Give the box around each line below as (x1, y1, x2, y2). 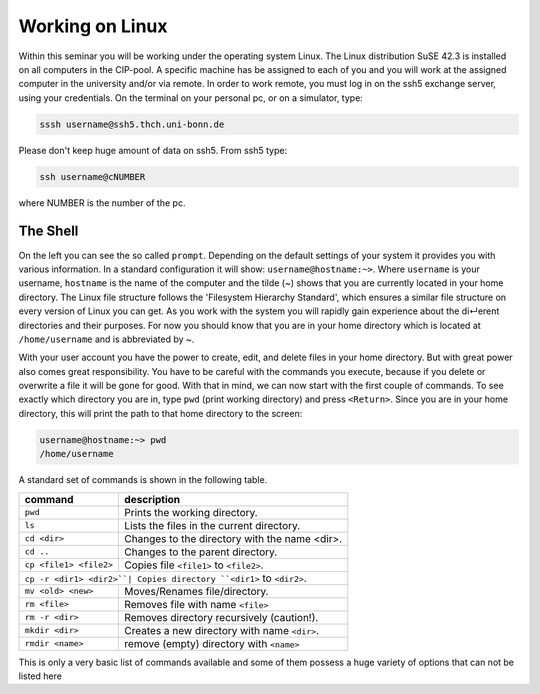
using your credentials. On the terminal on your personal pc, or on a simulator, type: (18, 91, 364, 104)
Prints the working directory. (124, 505, 259, 519)
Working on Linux (18, 15, 169, 37)
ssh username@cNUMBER (39, 171, 146, 182)
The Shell (18, 223, 79, 240)
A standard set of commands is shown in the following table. (18, 474, 268, 486)
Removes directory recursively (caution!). (124, 610, 319, 624)
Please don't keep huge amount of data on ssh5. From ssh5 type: (18, 144, 288, 156)
